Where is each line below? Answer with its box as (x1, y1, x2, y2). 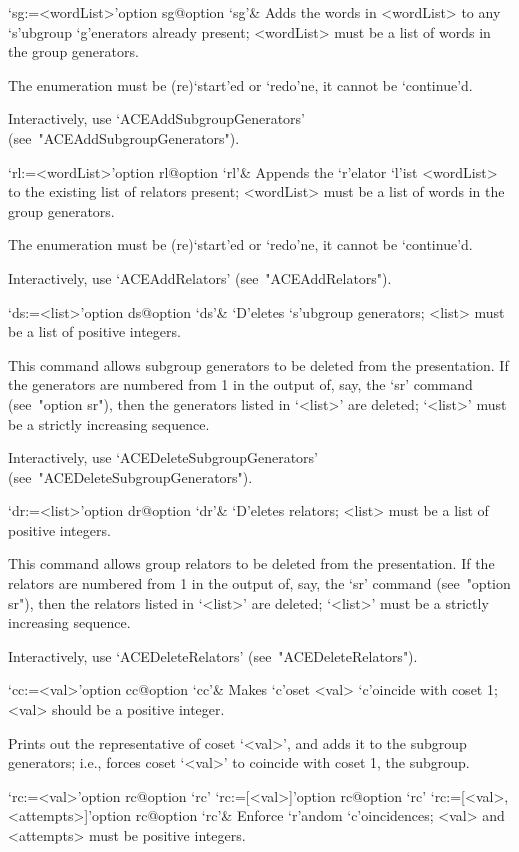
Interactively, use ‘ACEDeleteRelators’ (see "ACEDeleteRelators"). (8, 645, 418, 666)
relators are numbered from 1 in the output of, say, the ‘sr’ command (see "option (8, 573, 511, 594)
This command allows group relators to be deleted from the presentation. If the (8, 553, 495, 574)
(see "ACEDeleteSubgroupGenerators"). (8, 466, 253, 487)
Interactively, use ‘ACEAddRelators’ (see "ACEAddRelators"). (8, 267, 392, 288)
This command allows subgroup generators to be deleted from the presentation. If (8, 354, 509, 375)
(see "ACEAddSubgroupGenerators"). (8, 127, 240, 148)
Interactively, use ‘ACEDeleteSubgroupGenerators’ (8, 447, 318, 468)
